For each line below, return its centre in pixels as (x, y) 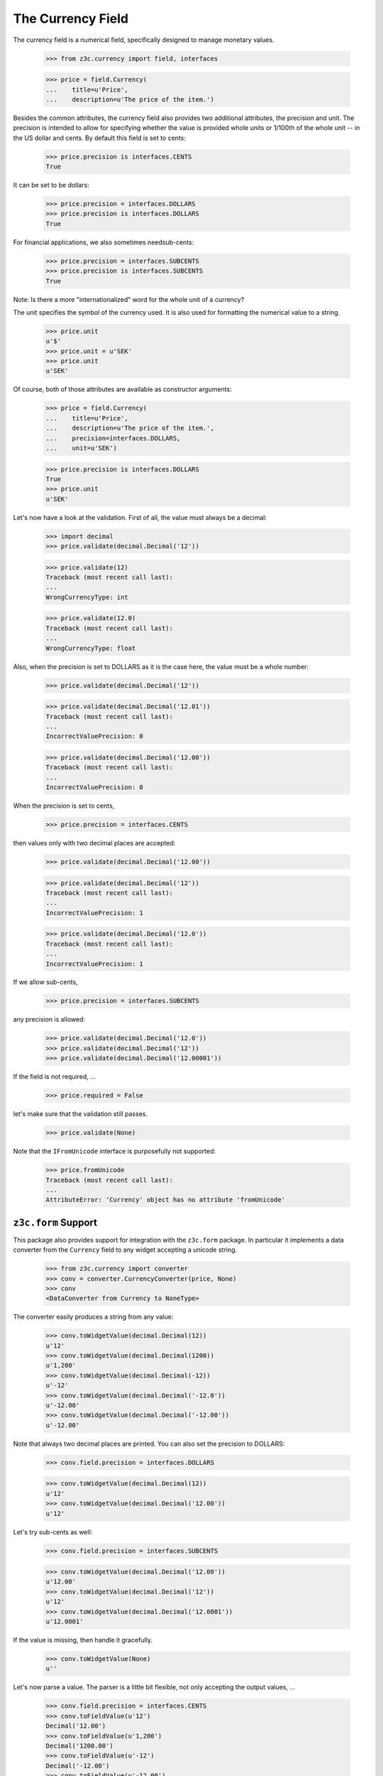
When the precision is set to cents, (64, 806)
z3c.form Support (55, 1222)
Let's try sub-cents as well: (53, 1532)
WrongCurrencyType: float (91, 648)
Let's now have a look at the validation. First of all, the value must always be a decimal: (140, 517)
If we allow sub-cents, (45, 982)
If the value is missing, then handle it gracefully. (83, 1640)
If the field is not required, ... (54, 1077)
